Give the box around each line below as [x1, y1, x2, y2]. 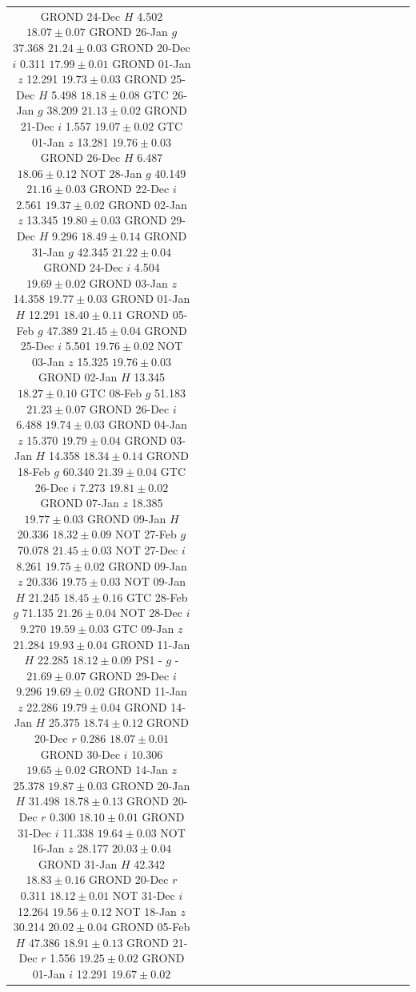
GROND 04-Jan [108, 416, 187, 433]
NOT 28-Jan [80, 164, 142, 181]
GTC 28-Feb [126, 588, 188, 605]
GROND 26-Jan [89, 23, 168, 40]
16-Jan [32, 840, 65, 857]
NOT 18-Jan [115, 902, 177, 919]
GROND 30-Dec [40, 745, 121, 762]
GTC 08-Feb [80, 385, 142, 401]
